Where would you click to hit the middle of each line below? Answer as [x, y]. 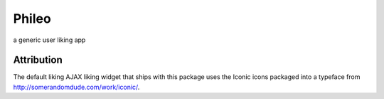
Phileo [32, 19]
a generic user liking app [49, 40]
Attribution [38, 60]
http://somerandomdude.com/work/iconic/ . [76, 87]
